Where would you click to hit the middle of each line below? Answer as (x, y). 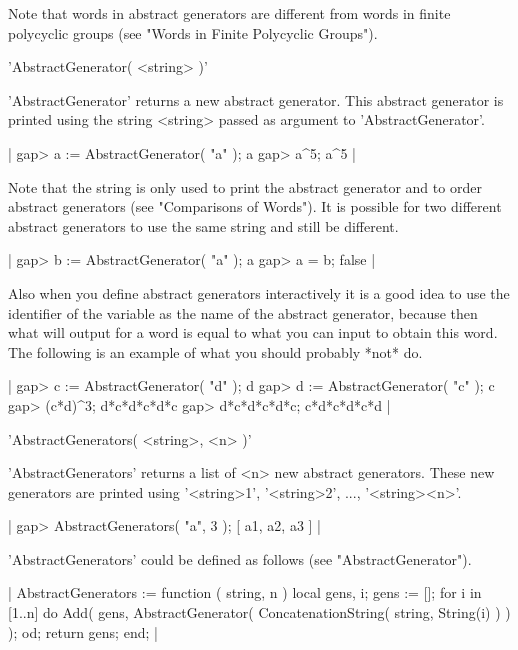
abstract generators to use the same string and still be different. (203, 225)
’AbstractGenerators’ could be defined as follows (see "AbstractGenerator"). (240, 558)
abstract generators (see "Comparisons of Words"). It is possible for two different (255, 206)
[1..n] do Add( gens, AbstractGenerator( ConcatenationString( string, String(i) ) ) (259, 612)
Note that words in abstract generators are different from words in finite (229, 13)
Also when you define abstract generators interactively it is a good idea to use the (259, 292)
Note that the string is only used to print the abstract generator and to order (245, 186)
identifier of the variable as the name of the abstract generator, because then (243, 312)
